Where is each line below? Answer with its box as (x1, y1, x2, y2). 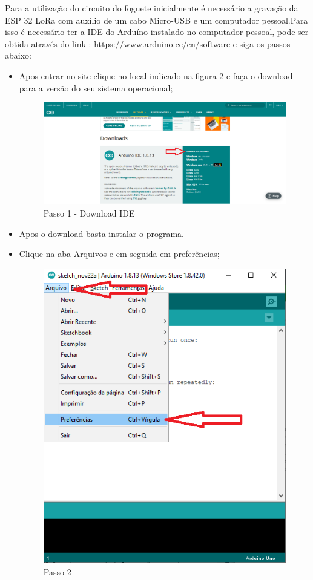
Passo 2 (43, 565, 71, 578)
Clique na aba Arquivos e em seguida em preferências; (19, 247, 220, 260)
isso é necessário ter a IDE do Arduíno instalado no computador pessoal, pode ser (5, 25, 309, 38)
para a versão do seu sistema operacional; (19, 81, 173, 94)
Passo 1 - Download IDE (43, 206, 135, 219)
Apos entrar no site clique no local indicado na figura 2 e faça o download (19, 69, 293, 82)
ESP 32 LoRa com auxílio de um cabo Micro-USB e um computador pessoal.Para (5, 13, 308, 26)
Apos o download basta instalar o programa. (19, 227, 184, 239)
